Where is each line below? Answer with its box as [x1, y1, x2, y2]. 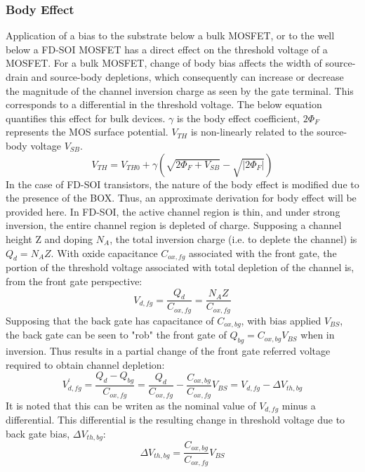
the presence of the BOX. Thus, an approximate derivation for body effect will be [6, 190, 357, 205]
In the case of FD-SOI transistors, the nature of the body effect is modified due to [6, 176, 359, 191]
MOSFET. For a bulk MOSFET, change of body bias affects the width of [6, 55, 322, 70]
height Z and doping [6, 231, 93, 246]
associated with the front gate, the [189, 245, 337, 260]
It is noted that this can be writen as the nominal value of [6, 398, 256, 412]
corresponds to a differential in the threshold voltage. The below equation [6, 97, 322, 112]
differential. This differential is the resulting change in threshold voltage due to [6, 412, 345, 426]
